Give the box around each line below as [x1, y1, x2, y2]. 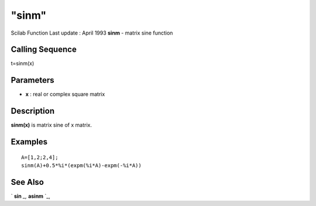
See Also [11, 177, 44, 187]
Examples [11, 137, 48, 147]
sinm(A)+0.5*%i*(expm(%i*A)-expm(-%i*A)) [21, 162, 142, 169]
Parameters [11, 75, 54, 85]
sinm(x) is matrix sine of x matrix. [11, 121, 92, 129]
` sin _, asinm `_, [11, 193, 51, 200]
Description [11, 106, 55, 116]
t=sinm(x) [11, 60, 35, 67]
